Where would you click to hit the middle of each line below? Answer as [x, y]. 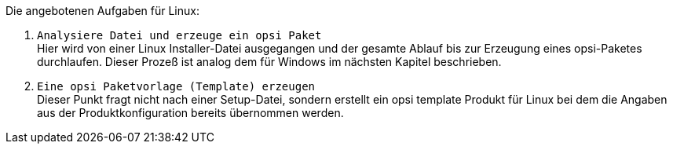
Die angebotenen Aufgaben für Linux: [102, 11]
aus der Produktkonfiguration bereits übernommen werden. [190, 113]
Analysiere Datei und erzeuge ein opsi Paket [179, 35]
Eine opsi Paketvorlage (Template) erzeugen [176, 86]
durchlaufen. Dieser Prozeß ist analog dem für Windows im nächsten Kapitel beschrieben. [269, 62]
